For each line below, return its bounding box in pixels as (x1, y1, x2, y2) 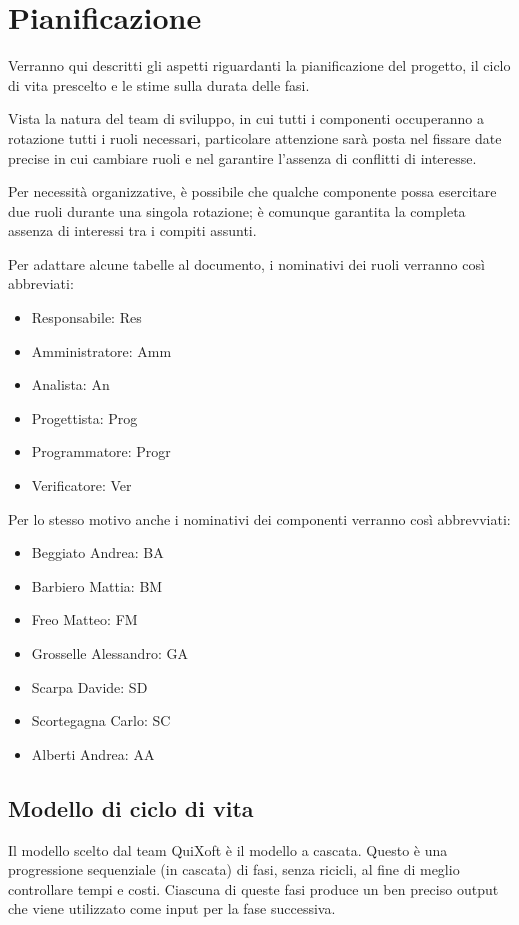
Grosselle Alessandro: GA (31, 643, 188, 663)
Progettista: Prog (31, 407, 138, 428)
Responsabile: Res (31, 307, 142, 328)
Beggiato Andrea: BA (31, 542, 164, 563)
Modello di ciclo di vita (8, 792, 254, 823)
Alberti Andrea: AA (31, 743, 155, 764)
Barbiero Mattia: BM (31, 575, 163, 596)
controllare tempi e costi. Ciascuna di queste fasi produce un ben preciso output (8, 878, 499, 899)
